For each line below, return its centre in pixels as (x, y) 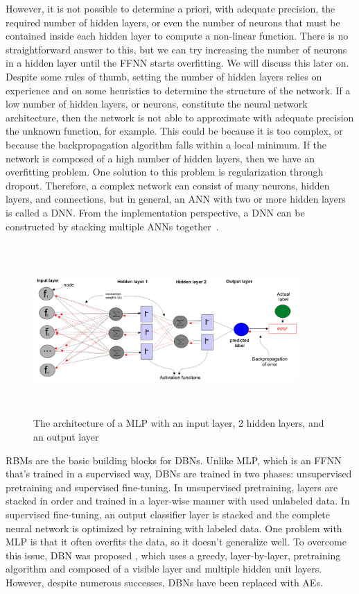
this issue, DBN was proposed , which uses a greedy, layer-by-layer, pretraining (173, 555)
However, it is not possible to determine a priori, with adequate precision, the (170, 8)
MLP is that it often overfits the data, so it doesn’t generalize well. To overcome (176, 542)
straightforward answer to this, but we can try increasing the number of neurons (176, 49)
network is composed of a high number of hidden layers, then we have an (160, 158)
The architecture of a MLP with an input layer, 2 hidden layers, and (179, 423)
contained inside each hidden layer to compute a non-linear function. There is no (177, 36)
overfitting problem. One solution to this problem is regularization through (165, 172)
